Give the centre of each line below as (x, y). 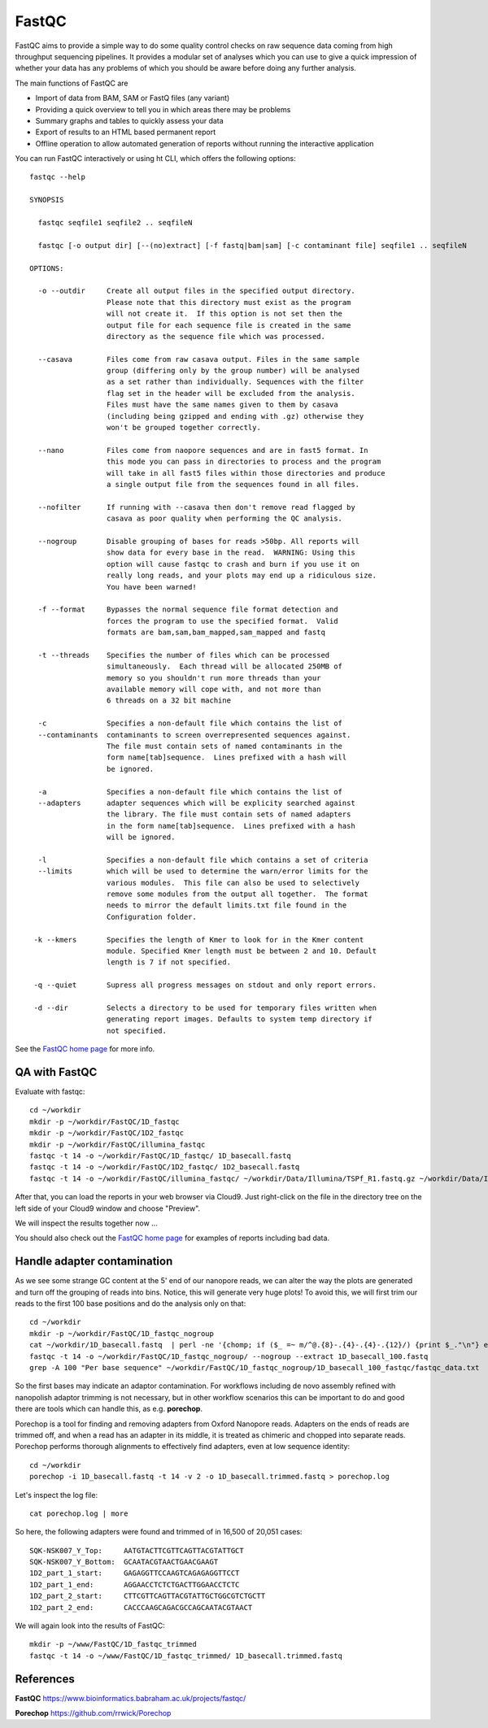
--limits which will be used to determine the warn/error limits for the (203, 871)
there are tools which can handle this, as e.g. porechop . (109, 1409)
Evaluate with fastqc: (50, 1092)
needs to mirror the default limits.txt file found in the (227, 905)
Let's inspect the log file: (56, 1495)
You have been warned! (151, 587)
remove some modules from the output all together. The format (237, 894)
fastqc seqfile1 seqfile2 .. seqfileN (115, 223)
